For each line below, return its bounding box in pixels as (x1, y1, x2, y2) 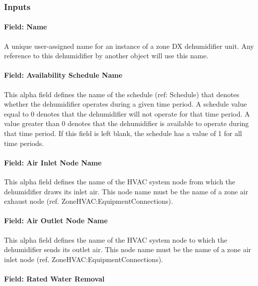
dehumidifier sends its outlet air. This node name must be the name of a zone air (4, 244, 252, 255)
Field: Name (4, 21, 47, 32)
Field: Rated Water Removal (4, 273, 105, 284)
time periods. (4, 138, 44, 148)
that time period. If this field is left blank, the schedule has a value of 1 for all (4, 128, 242, 138)
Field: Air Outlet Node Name (4, 215, 108, 226)
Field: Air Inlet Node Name (4, 157, 102, 167)
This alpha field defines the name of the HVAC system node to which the (4, 234, 228, 245)
